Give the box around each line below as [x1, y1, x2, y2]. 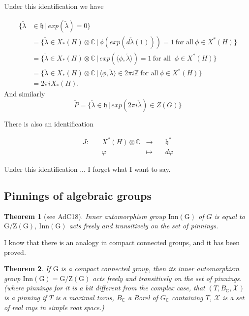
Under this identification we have [4, 1, 104, 11]
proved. [4, 247, 26, 257]
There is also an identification [4, 118, 93, 128]
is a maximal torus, [55, 292, 114, 302]
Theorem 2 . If [4, 263, 51, 274]
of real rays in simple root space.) [4, 302, 104, 312]
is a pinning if [4, 292, 47, 302]
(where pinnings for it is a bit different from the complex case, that [4, 283, 205, 293]
